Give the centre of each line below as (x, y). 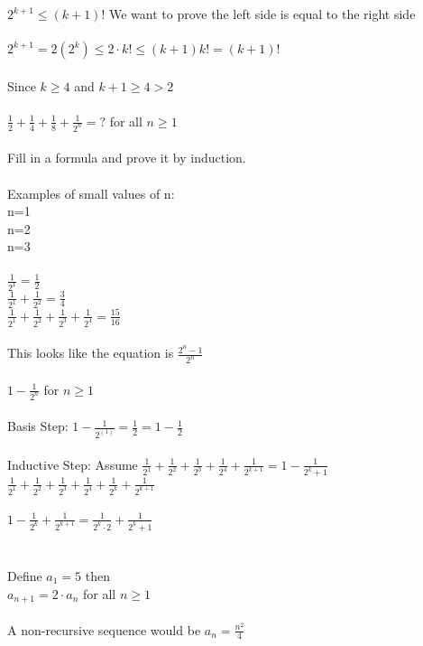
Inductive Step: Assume (73, 464)
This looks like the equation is (91, 353)
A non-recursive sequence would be (104, 629)
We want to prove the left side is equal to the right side (262, 14)
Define (25, 575)
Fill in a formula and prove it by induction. (127, 158)
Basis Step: (38, 426)
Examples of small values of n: (91, 193)
